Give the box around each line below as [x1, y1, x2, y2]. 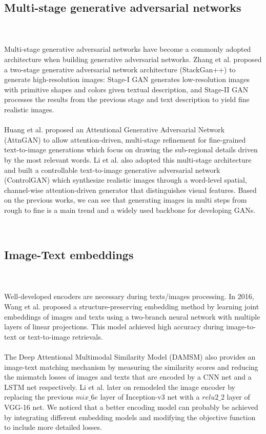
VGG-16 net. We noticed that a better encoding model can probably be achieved [4, 402, 258, 412]
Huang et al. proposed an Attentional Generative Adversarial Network [4, 124, 225, 135]
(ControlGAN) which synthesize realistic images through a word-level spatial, [4, 174, 247, 185]
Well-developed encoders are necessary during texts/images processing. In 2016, [4, 291, 254, 302]
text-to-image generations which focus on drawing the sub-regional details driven [4, 144, 258, 155]
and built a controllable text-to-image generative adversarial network [4, 164, 220, 175]
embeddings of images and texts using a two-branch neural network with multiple [4, 311, 260, 322]
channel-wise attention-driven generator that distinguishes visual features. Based [4, 184, 257, 195]
